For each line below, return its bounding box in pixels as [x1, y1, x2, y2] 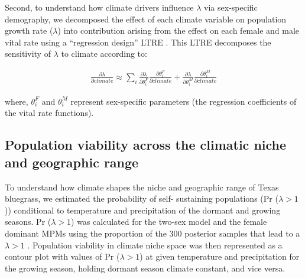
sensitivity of [5, 47, 51, 60]
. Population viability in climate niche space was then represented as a [27, 238, 283, 251]
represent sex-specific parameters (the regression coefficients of [70, 95, 297, 107]
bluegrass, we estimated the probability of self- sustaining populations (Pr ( [5, 192, 278, 205]
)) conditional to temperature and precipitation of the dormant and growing [5, 203, 281, 216]
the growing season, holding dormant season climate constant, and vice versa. [5, 261, 285, 274]
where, [5, 95, 28, 107]
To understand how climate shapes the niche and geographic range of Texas [5, 180, 279, 193]
